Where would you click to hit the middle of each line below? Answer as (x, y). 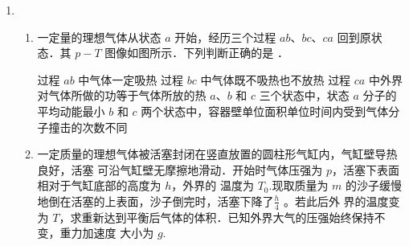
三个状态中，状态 (304, 95)
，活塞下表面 (365, 169)
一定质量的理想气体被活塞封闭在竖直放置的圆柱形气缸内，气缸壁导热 (217, 154)
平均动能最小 (71, 111)
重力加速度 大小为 (107, 233)
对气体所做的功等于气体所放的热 (122, 95)
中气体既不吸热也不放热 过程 (276, 79)
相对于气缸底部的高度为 (99, 185)
